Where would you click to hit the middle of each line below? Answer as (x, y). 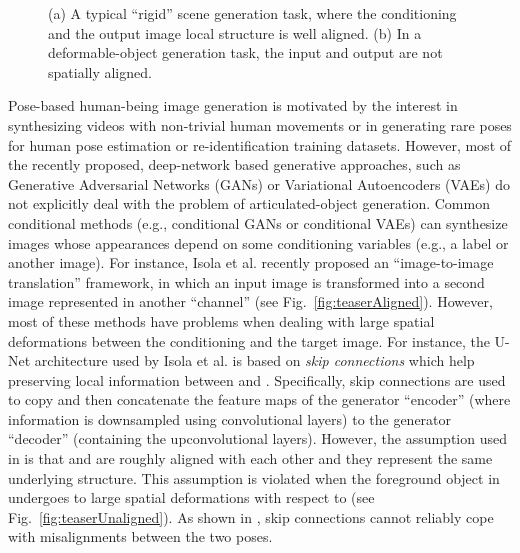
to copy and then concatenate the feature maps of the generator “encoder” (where (259, 399)
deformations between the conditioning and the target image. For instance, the (249, 340)
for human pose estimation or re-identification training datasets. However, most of (260, 144)
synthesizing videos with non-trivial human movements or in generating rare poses (260, 124)
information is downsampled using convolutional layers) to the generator (230, 418)
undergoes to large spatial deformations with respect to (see (191, 497)
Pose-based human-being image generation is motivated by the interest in (233, 105)
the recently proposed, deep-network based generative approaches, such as (234, 164)
